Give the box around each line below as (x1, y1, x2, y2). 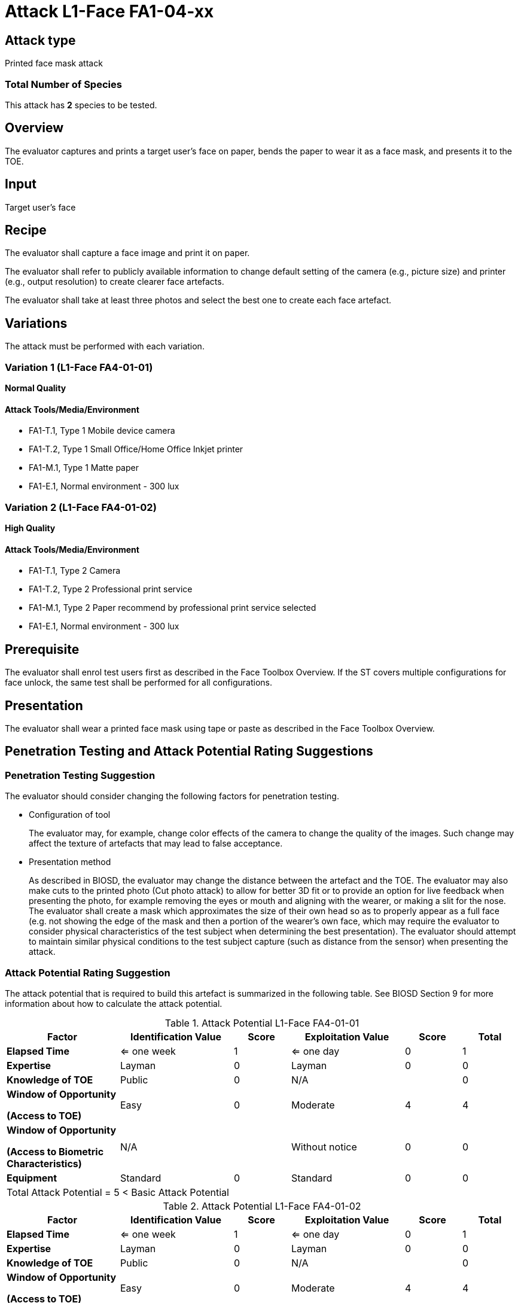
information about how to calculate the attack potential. (5, 998, 223, 1009)
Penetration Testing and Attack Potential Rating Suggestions (5, 744, 373, 759)
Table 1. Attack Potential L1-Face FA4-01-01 (164, 1016, 359, 1029)
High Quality (5, 523, 56, 534)
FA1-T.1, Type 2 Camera (29, 565, 121, 576)
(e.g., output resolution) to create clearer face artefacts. (5, 276, 224, 287)
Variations (5, 315, 68, 331)
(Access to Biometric (7, 1145, 104, 1158)
